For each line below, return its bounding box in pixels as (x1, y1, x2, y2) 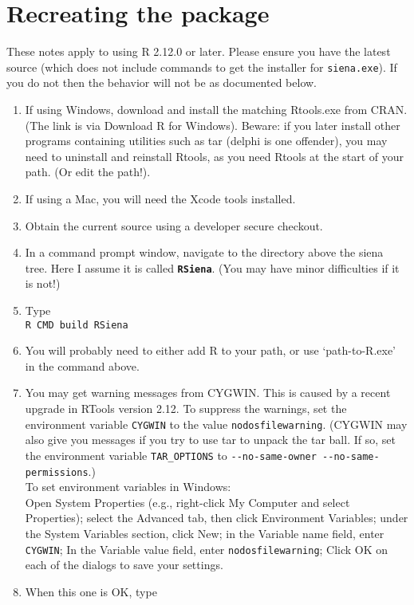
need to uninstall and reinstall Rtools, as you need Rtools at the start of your (25, 147, 404, 164)
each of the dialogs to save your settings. (25, 556, 223, 573)
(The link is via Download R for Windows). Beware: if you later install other (25, 116, 400, 133)
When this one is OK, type (25, 583, 157, 599)
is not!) (25, 275, 61, 292)
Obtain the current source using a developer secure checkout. (25, 217, 323, 234)
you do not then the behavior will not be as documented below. (6, 74, 317, 91)
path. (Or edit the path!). (25, 163, 151, 180)
